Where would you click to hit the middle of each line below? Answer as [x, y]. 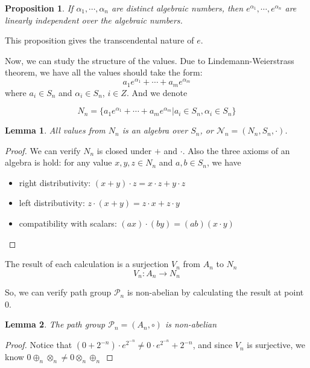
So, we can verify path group [58, 292]
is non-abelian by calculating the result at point [215, 292]
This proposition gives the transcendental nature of [100, 40]
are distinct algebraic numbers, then [178, 8]
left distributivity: [52, 203]
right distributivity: [55, 182]
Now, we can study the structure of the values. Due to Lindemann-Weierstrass [150, 60]
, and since [213, 345]
